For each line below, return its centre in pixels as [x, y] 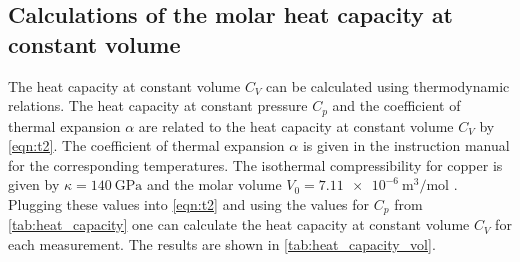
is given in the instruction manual [406, 145]
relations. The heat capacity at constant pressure [158, 105]
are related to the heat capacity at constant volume [296, 125]
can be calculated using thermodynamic [388, 85]
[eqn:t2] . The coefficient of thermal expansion [146, 145]
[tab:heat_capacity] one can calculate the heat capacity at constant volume [239, 224]
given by [34, 184]
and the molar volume [214, 184]
